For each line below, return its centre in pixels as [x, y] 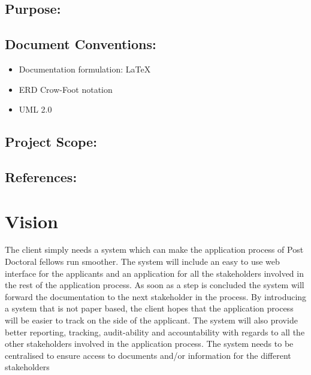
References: [41, 176]
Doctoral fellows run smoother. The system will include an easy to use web [142, 261]
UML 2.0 [35, 109]
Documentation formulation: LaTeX [85, 69]
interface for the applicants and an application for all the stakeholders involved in [154, 273]
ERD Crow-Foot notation [66, 89]
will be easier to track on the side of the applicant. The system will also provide [151, 320]
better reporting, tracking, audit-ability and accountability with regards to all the [155, 332]
